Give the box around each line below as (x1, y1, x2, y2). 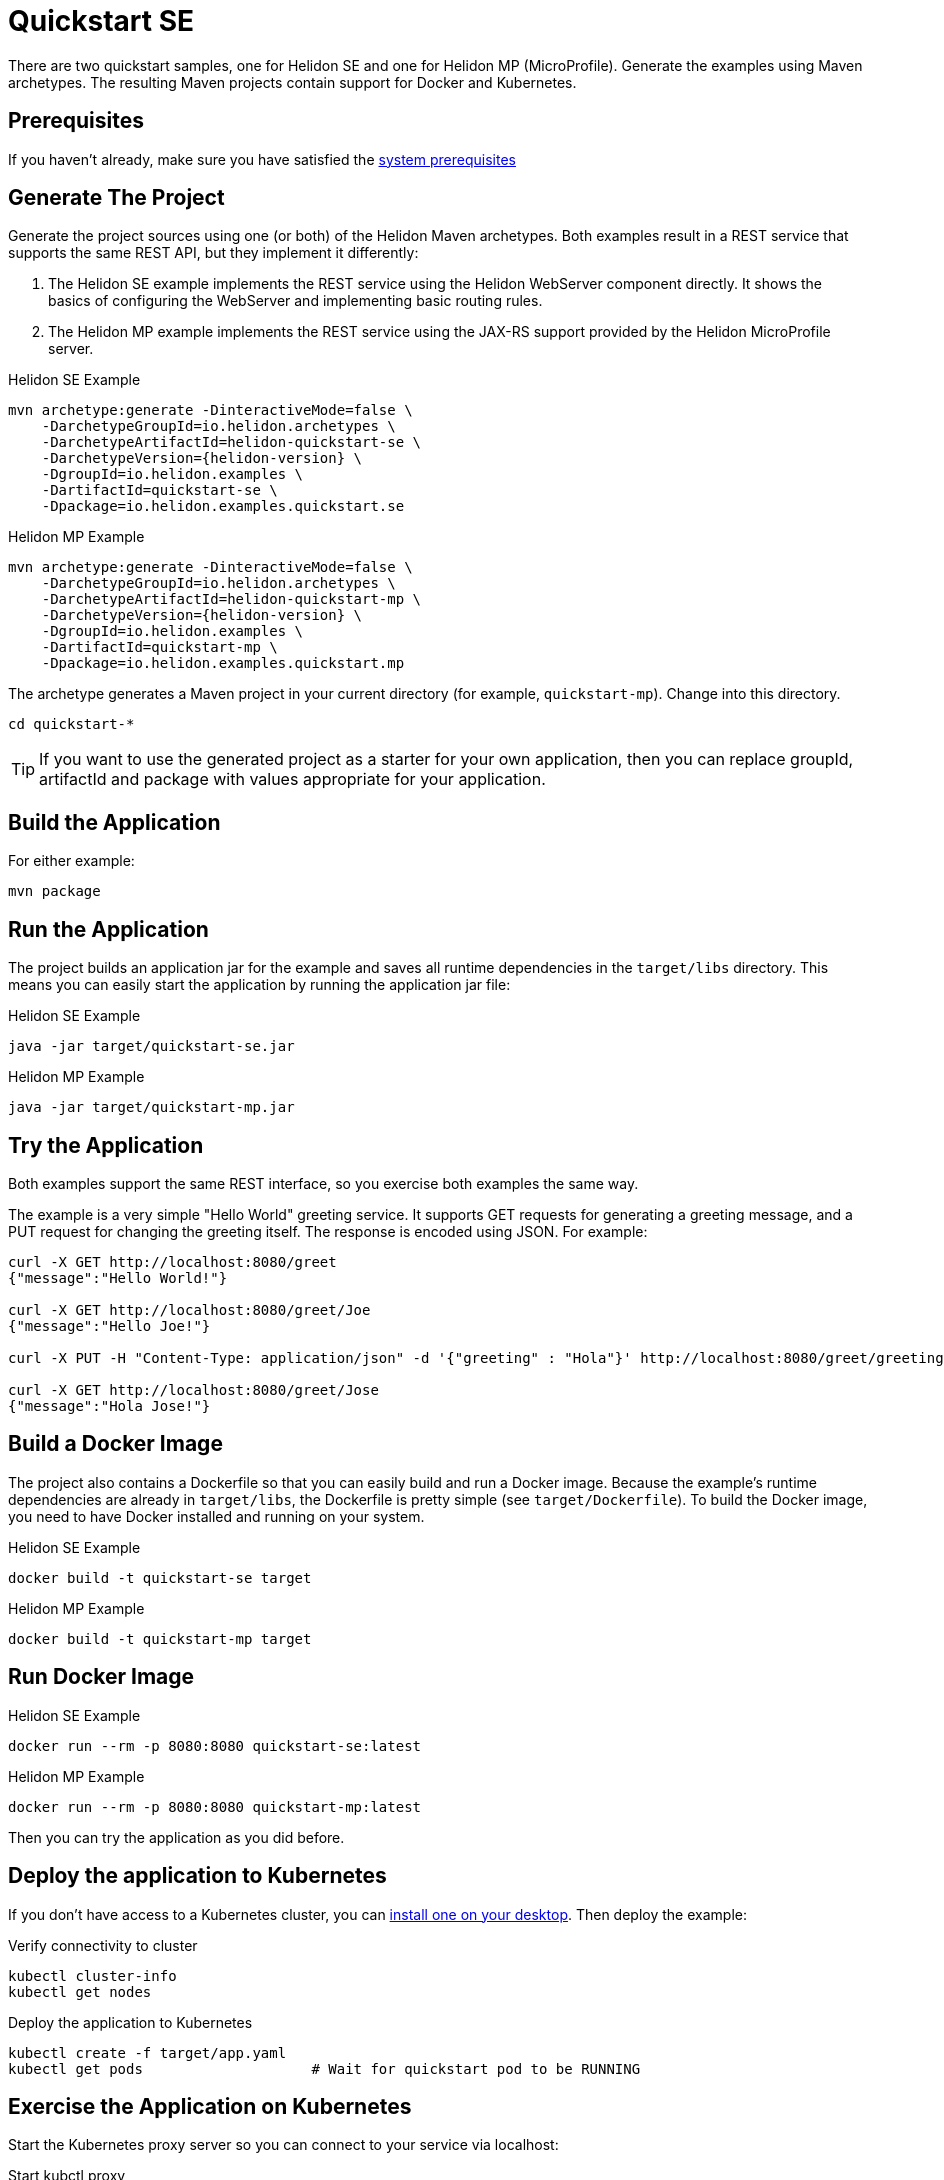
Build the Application (8, 809, 221, 835)
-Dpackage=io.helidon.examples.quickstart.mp (41, 655, 405, 672)
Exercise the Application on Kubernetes (8, 2093, 412, 2119)
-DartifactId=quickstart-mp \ (41, 639, 278, 656)
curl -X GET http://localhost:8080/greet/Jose (8, 1381, 379, 1398)
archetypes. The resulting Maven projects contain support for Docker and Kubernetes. (8, 73, 577, 91)
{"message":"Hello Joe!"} (8, 1317, 211, 1334)
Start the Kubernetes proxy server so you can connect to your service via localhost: (8, 2136, 559, 2154)
